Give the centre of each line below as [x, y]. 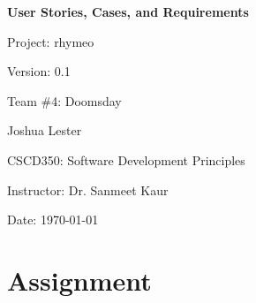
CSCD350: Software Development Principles [126, 159]
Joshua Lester [45, 130]
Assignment [79, 280]
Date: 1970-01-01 [53, 220]
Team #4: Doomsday [64, 100]
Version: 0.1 [39, 71]
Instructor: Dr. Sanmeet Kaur [88, 189]
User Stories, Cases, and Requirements [128, 11]
